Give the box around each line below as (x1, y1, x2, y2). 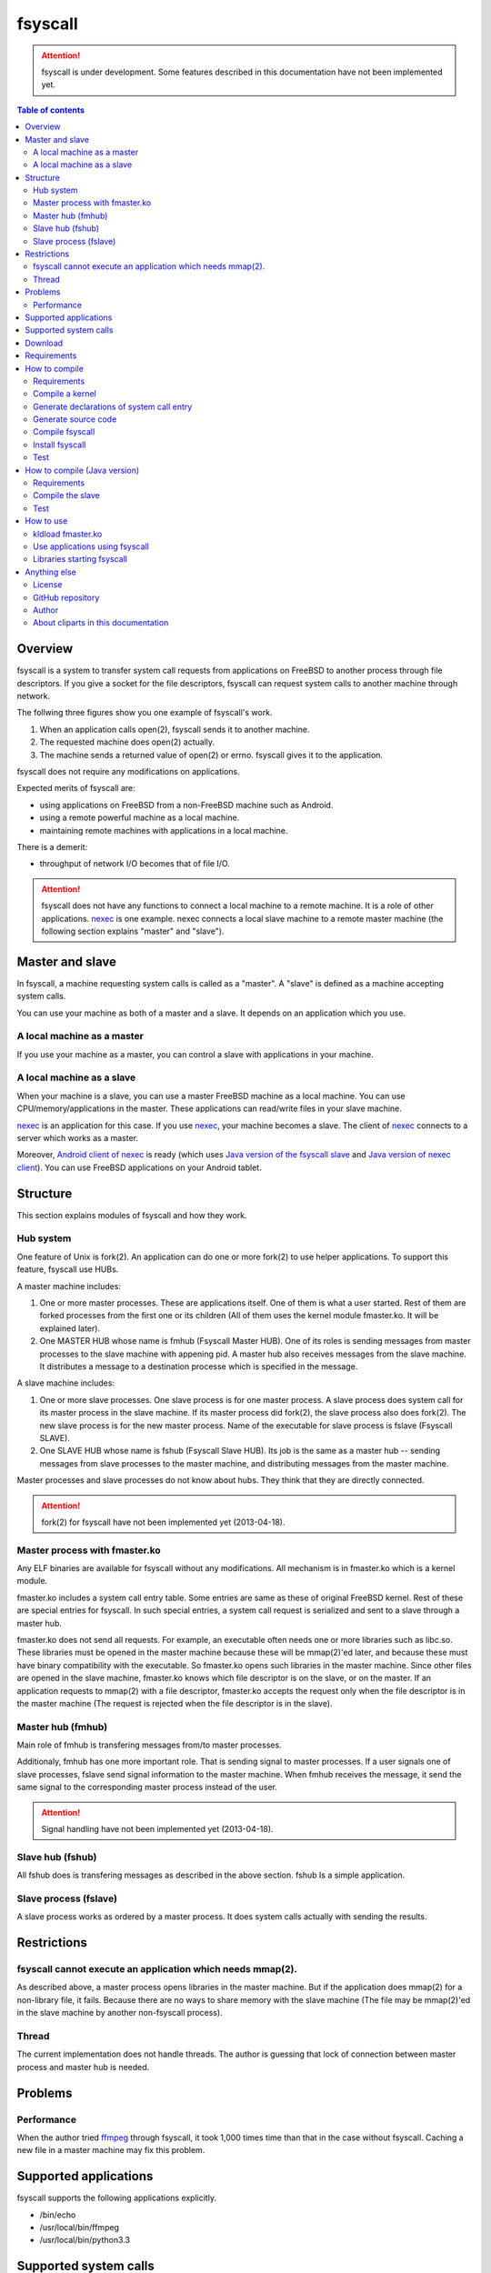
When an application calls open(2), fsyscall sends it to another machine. (39, 724, 310, 735)
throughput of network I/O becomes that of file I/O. (39, 858, 231, 869)
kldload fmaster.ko (33, 528, 103, 539)
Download (25, 337, 64, 348)
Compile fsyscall (33, 426, 95, 437)
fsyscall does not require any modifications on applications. (16, 766, 240, 776)
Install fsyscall (33, 439, 86, 450)
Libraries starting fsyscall (33, 554, 127, 565)
